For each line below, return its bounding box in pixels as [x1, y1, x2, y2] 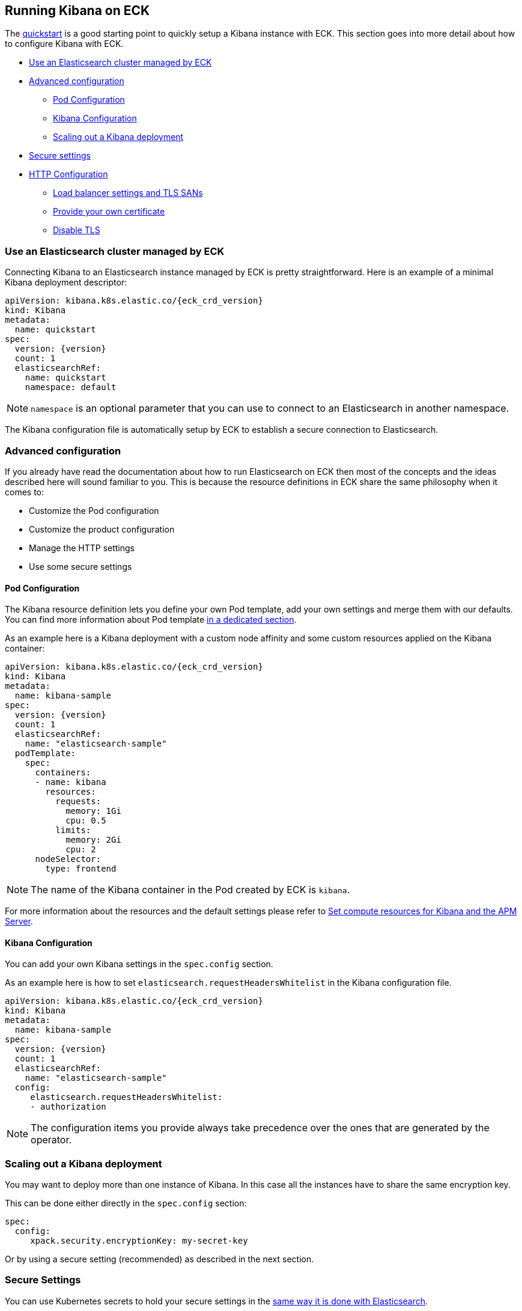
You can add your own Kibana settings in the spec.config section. [5, 959, 273, 970]
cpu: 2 [65, 845, 96, 855]
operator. [31, 1134, 72, 1146]
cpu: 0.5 [65, 816, 106, 826]
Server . [5, 916, 33, 927]
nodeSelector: [35, 854, 102, 864]
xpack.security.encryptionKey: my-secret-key [30, 1236, 248, 1246]
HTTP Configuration [29, 169, 108, 180]
